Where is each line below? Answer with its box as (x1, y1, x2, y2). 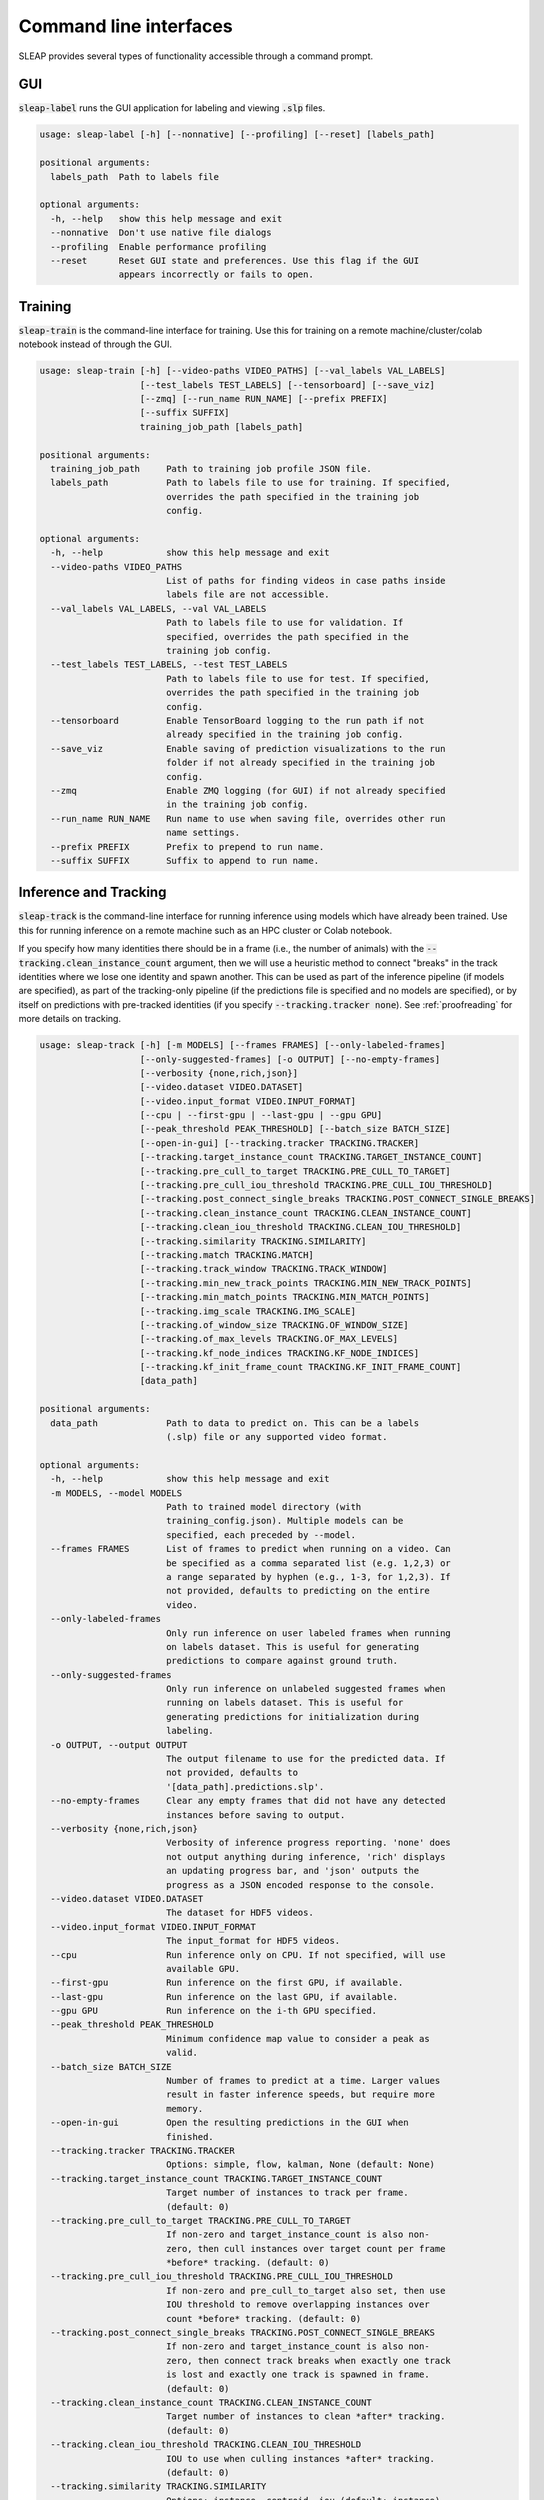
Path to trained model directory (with (165, 1501, 362, 1512)
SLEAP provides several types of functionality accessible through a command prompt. (18, 50, 374, 62)
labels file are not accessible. (165, 589, 330, 600)
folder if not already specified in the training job (165, 757, 435, 769)
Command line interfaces (18, 15, 234, 37)
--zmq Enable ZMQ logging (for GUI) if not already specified (50, 785, 446, 796)
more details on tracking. (18, 1013, 122, 1025)
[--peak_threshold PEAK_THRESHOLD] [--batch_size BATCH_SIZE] (139, 1123, 452, 1135)
